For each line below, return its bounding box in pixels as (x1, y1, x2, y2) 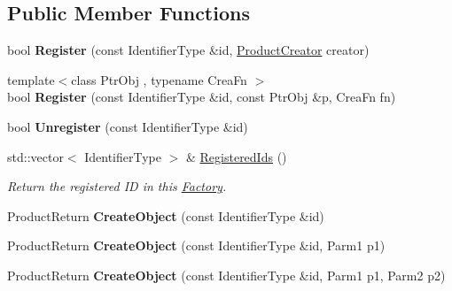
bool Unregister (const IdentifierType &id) (7, 117, 248, 135)
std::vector (7, 147, 64, 165)
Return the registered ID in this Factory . (7, 177, 227, 195)
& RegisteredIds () (185, 147, 287, 165)
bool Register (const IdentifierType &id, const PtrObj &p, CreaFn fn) (7, 88, 396, 106)
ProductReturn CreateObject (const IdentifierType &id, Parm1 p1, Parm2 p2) (7, 265, 446, 284)
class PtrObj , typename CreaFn (71, 70, 247, 88)
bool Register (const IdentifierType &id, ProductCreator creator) (7, 41, 370, 59)
